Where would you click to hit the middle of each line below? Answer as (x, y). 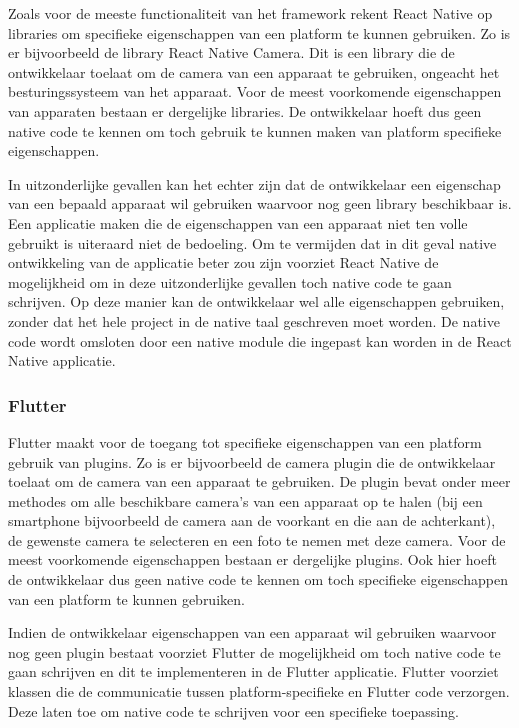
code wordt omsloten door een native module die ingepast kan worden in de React (260, 340)
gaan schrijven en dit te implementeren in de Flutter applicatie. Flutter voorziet (253, 671)
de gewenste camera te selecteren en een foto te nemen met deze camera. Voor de (257, 539)
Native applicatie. (62, 360)
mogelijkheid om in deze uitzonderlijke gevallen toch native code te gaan (230, 281)
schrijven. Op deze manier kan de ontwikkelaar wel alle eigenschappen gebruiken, (256, 301)
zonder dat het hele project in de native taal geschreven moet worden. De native (254, 320)
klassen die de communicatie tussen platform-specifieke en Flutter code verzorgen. (259, 691)
